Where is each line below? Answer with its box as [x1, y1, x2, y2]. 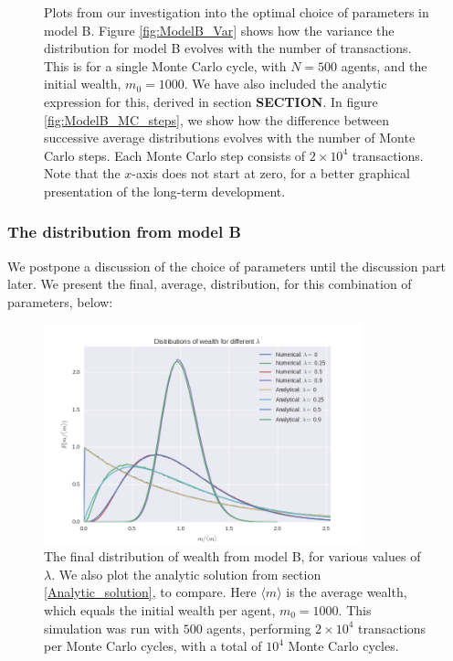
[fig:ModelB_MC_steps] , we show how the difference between [44, 110, 390, 129]
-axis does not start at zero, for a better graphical [132, 164, 410, 183]
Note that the [44, 164, 121, 183]
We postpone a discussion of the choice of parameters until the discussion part [7, 256, 446, 275]
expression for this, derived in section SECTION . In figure [44, 91, 378, 111]
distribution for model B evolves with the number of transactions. [44, 38, 412, 58]
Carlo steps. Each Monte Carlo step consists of [44, 145, 306, 165]
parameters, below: [7, 292, 113, 311]
